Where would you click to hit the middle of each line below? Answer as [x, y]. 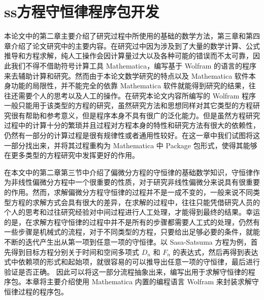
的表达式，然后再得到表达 [216, 252]
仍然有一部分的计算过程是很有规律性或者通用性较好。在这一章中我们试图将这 [132, 135]
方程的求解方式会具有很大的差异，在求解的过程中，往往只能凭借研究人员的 [135, 202]
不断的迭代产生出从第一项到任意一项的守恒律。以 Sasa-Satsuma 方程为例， [127, 242]
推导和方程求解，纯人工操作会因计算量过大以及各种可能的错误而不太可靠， [128, 56]
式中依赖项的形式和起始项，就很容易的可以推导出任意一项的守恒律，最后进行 [132, 262]
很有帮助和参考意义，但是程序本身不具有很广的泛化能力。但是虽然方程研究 [135, 115]
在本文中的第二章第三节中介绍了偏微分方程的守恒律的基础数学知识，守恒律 [128, 172]
